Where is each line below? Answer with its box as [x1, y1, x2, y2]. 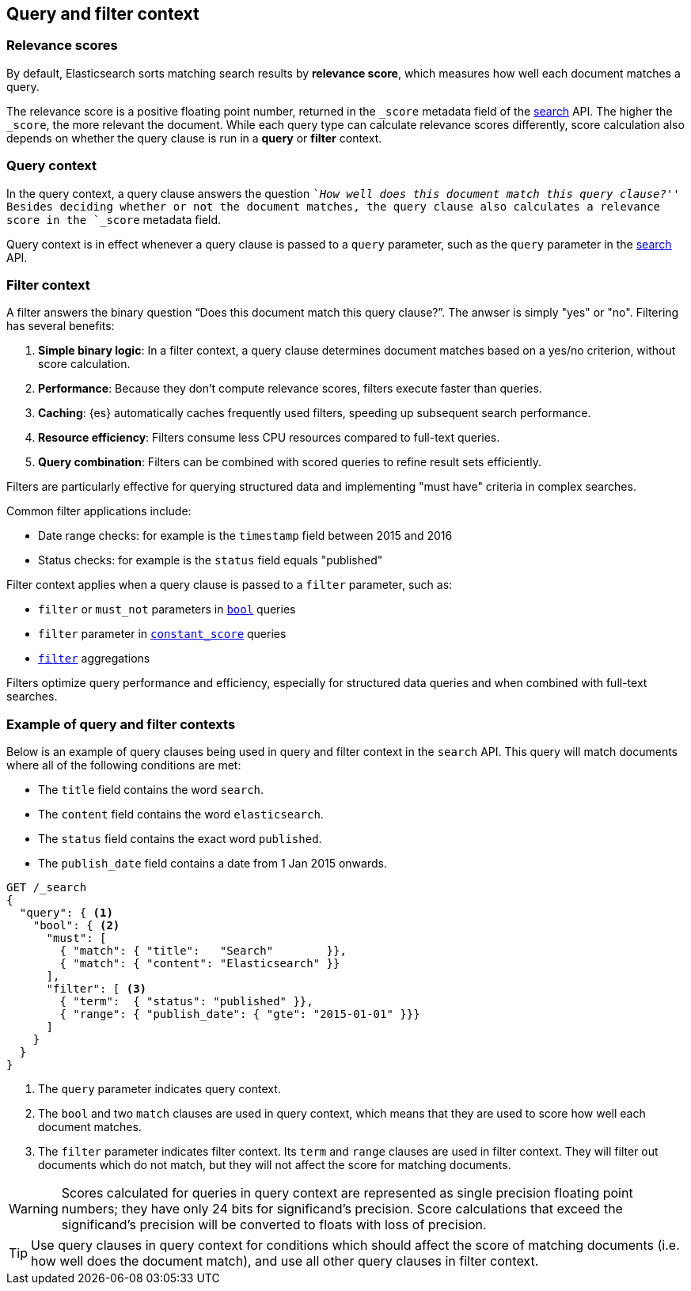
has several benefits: [6, 319, 115, 333]
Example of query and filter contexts [6, 716, 236, 732]
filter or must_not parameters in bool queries [38, 602, 296, 617]
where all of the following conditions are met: [6, 758, 241, 773]
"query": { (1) [19, 906, 113, 920]
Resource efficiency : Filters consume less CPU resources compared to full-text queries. [38, 431, 500, 445]
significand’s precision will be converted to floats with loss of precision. [61, 1217, 487, 1233]
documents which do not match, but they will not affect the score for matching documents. [38, 1158, 511, 1172]
